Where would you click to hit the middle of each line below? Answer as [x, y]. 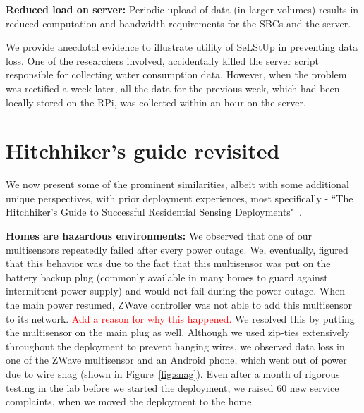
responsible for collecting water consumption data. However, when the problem [176, 74]
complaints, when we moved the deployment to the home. [130, 401]
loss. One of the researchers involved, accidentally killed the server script [162, 60]
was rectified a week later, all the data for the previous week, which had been [173, 88]
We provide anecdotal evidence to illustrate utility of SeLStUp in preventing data [182, 47]
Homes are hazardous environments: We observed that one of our [159, 236]
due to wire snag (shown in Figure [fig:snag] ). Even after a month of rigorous [173, 374]
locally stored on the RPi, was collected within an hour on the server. [156, 102]
